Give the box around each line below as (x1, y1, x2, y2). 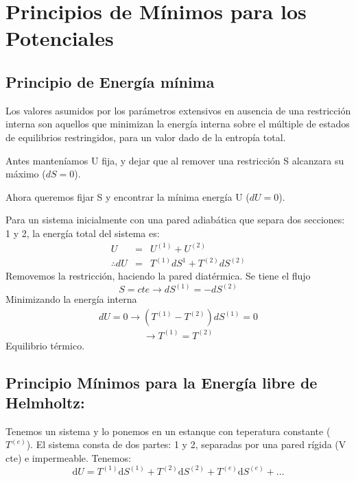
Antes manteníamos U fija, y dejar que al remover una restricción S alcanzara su (5, 153, 344, 167)
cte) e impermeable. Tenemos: (5, 450, 131, 465)
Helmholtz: (5, 391, 85, 412)
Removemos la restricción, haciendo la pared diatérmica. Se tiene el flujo (5, 269, 311, 283)
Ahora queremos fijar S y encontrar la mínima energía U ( (5, 189, 250, 203)
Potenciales (5, 24, 114, 52)
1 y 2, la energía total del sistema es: (5, 225, 160, 240)
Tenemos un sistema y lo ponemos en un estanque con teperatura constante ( (5, 423, 331, 438)
